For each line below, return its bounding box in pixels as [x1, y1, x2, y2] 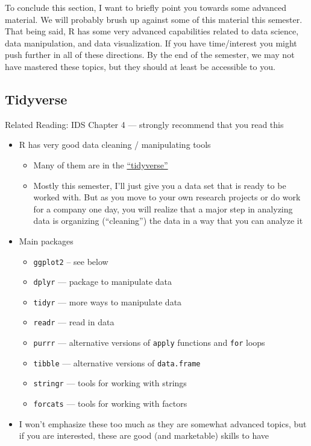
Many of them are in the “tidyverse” [33, 158, 168, 171]
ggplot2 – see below [33, 255, 108, 267]
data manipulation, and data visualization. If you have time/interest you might [5, 36, 297, 49]
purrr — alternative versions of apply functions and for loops [33, 336, 265, 349]
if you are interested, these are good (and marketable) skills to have [19, 429, 269, 442]
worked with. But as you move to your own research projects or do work [33, 191, 301, 203]
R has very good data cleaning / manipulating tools [19, 138, 211, 151]
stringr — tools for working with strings [33, 377, 187, 389]
